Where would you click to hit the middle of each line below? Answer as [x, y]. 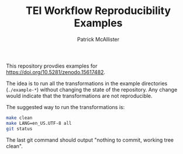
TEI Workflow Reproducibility [98, 11]
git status [19, 129]
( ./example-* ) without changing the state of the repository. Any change [92, 89]
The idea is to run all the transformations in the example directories [87, 83]
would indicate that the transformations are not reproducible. [80, 96]
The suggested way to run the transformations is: [65, 107]
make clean [19, 118]
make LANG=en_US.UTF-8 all [39, 123]
